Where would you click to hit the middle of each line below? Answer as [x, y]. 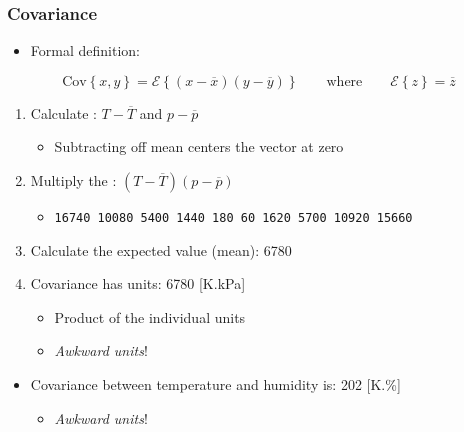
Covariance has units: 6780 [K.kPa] [138, 283]
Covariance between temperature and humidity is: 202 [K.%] [215, 384]
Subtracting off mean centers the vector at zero [199, 146]
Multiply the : [73, 180]
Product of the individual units [150, 316]
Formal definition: [85, 50]
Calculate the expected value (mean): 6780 [161, 249]
